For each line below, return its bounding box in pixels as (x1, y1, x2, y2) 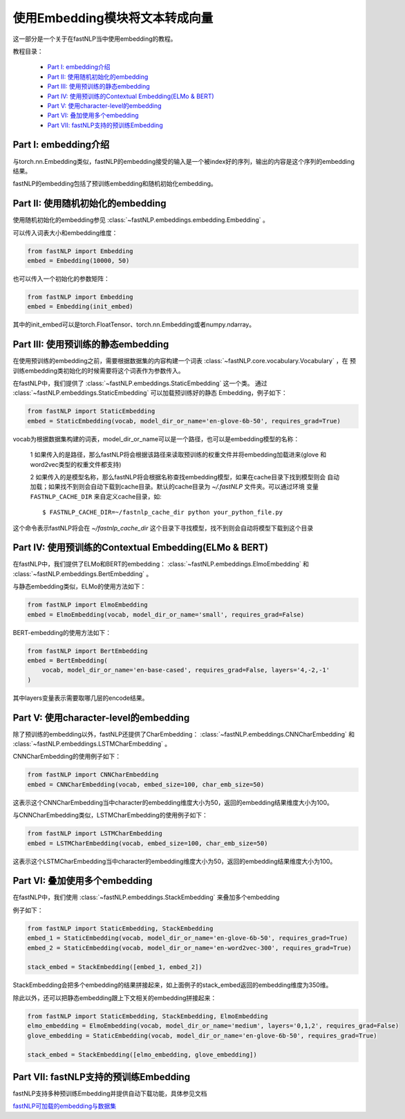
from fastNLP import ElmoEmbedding (27, 601, 148, 609)
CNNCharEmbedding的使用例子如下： (12, 752, 121, 761)
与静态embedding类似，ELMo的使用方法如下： (12, 582, 147, 591)
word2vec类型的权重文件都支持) (30, 460, 122, 468)
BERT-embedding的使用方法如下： (12, 628, 112, 636)
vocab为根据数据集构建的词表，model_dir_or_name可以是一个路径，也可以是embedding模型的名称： (12, 434, 300, 443)
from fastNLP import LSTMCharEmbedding (27, 830, 162, 838)
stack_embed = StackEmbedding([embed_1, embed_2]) (27, 963, 203, 971)
